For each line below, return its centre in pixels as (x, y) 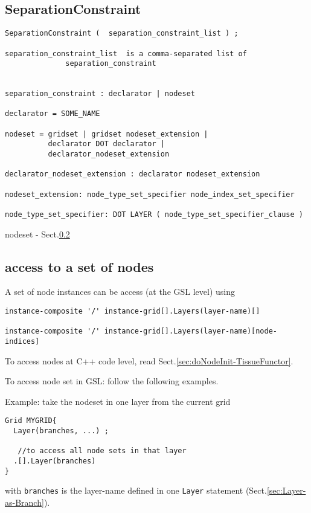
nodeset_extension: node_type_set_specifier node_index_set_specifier (150, 194)
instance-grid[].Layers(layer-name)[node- (191, 331)
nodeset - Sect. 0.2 (37, 234)
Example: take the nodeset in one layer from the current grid (118, 401)
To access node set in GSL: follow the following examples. (112, 381)
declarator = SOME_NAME (53, 114)
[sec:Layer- (286, 490)
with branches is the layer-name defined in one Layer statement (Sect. (136, 490)
